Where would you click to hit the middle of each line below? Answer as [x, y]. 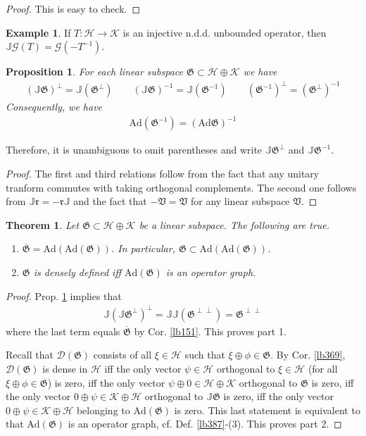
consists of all [122, 355]
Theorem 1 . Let [43, 224]
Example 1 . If [38, 32]
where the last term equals [63, 331]
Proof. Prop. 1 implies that [64, 295]
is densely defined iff [77, 272]
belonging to [103, 410]
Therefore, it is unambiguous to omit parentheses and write [134, 150]
